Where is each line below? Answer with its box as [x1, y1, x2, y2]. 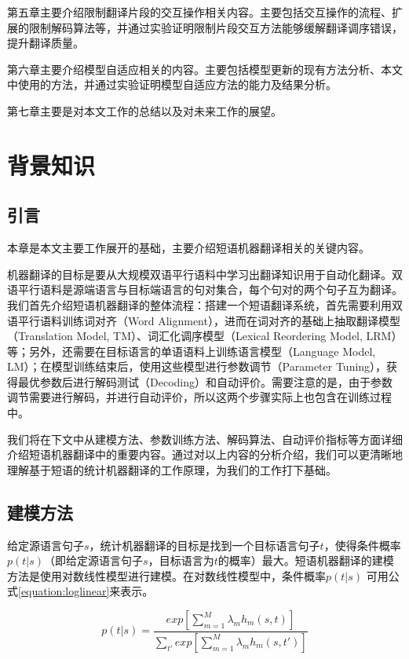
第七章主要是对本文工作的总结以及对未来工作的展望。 [7, 102, 282, 119]
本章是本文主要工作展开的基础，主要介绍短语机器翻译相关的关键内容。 [7, 240, 370, 256]
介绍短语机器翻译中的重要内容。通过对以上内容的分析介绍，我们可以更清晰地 [7, 446, 403, 463]
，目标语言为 [148, 552, 214, 569]
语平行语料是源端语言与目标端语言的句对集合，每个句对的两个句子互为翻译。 [7, 281, 403, 298]
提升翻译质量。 [7, 35, 84, 51]
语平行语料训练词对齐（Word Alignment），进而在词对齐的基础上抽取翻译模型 [7, 312, 400, 328]
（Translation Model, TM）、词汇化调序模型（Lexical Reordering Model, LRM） [7, 328, 403, 344]
